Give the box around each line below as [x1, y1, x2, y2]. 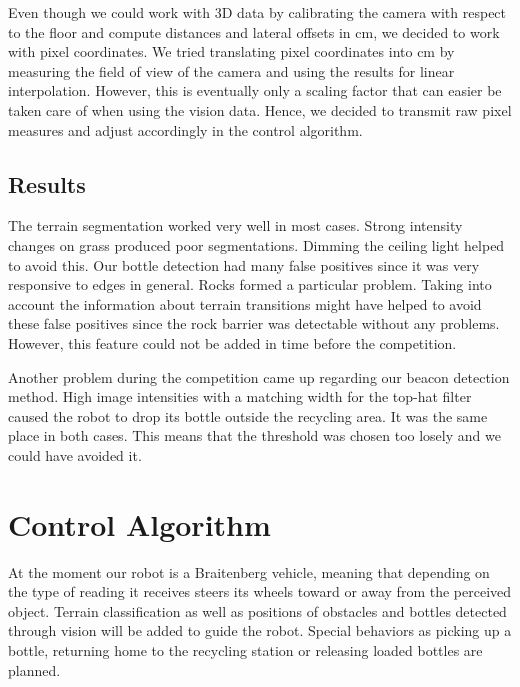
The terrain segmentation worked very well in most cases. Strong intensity [8, 215, 463, 236]
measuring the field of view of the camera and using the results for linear [8, 60, 455, 81]
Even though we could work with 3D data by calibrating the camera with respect [8, 2, 507, 22]
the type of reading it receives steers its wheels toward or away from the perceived [8, 581, 512, 602]
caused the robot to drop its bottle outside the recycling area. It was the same [8, 405, 488, 426]
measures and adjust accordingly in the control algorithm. [8, 119, 363, 140]
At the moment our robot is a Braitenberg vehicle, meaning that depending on [8, 561, 490, 582]
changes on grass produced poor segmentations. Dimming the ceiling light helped [8, 234, 505, 255]
